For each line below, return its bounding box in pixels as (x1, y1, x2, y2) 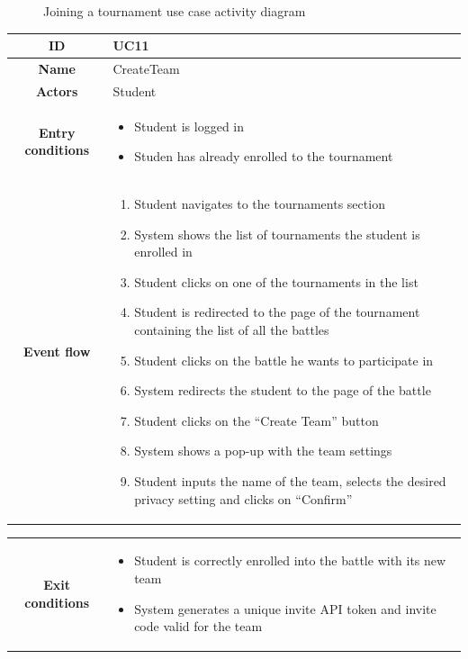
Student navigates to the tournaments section (134, 194, 385, 213)
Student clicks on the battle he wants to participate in (134, 350, 434, 369)
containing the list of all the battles (134, 320, 329, 339)
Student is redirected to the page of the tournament (134, 302, 420, 321)
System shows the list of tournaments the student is (134, 224, 420, 243)
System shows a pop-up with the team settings (134, 441, 392, 460)
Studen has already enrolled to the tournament (134, 147, 393, 166)
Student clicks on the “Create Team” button (134, 411, 379, 429)
